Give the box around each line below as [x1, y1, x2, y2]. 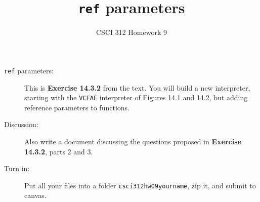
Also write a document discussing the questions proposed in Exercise [24, 136, 241, 146]
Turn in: [4, 163, 30, 174]
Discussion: [4, 119, 38, 130]
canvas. [24, 190, 47, 200]
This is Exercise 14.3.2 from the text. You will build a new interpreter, [24, 82, 250, 93]
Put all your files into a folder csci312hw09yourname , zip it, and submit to [24, 180, 256, 190]
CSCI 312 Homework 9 [96, 27, 167, 37]
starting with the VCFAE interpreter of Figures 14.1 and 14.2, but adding [24, 92, 248, 103]
